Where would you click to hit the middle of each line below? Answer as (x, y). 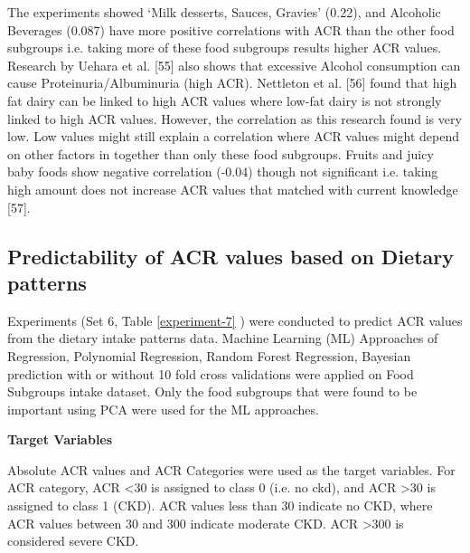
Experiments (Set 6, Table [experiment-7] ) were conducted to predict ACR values (235, 320)
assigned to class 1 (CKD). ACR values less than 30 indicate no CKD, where (220, 505)
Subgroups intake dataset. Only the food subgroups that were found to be (212, 391)
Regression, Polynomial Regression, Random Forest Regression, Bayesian (209, 355)
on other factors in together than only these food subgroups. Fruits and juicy (221, 153)
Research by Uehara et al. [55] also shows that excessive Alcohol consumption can (234, 65)
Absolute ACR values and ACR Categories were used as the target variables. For (231, 469)
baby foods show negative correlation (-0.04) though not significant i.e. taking (223, 172)
